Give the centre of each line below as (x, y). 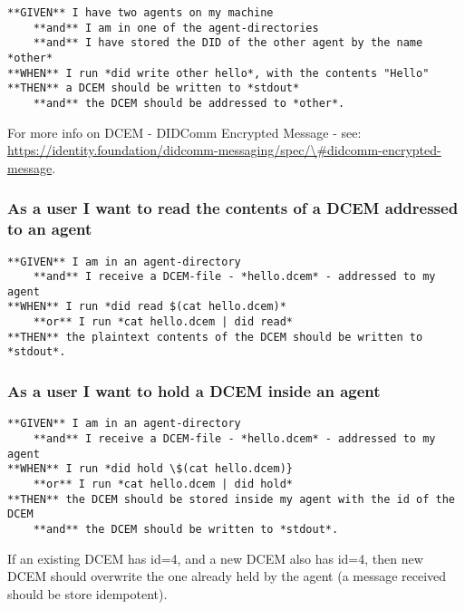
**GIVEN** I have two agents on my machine (140, 13)
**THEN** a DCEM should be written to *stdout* (154, 88)
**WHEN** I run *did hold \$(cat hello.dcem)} (150, 469)
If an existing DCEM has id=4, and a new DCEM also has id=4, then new (215, 558)
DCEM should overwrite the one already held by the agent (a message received (227, 576)
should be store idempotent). (87, 593)
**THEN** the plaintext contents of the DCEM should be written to (215, 337)
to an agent (50, 229)
